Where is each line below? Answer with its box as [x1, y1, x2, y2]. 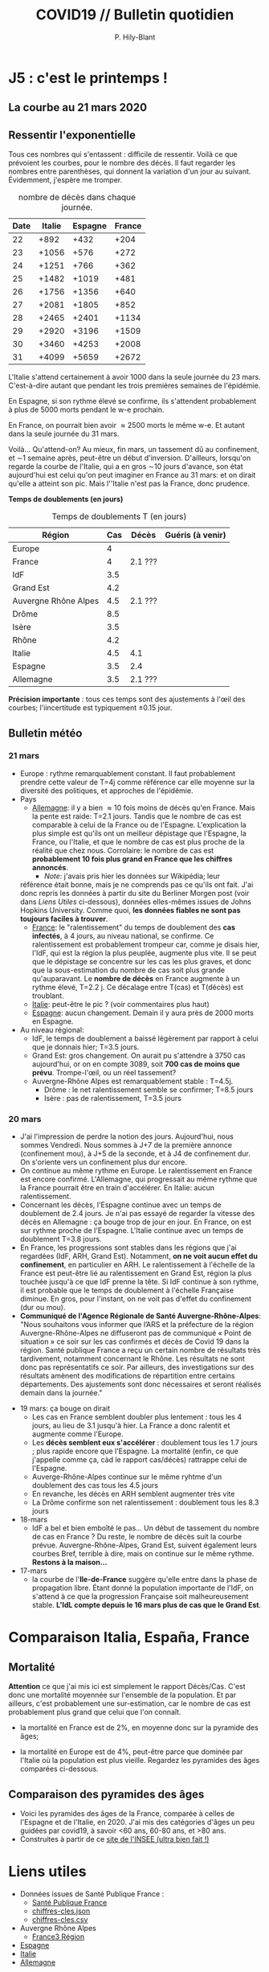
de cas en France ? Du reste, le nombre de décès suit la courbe [31, 1532, 243, 1542]
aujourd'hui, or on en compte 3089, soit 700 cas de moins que [31, 1059, 241, 1069]
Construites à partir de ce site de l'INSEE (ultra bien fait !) [19, 1834, 210, 1843]
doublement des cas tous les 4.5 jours [31, 1481, 159, 1490]
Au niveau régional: [19, 1025, 84, 1034]
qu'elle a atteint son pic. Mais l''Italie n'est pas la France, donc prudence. [8, 479, 251, 488]
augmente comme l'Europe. [31, 1429, 124, 1439]
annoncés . [31, 862, 68, 872]
